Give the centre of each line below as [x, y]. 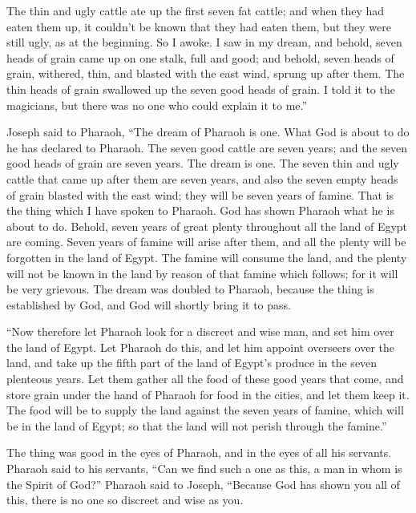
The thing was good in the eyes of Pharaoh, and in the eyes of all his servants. [199, 452]
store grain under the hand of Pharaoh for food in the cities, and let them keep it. [208, 394]
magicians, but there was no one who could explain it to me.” [157, 105]
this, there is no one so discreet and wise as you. [125, 500]
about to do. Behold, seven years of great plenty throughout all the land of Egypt [207, 226]
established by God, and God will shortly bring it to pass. [149, 304]
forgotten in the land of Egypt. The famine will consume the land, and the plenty [207, 257]
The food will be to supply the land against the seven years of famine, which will [205, 410]
